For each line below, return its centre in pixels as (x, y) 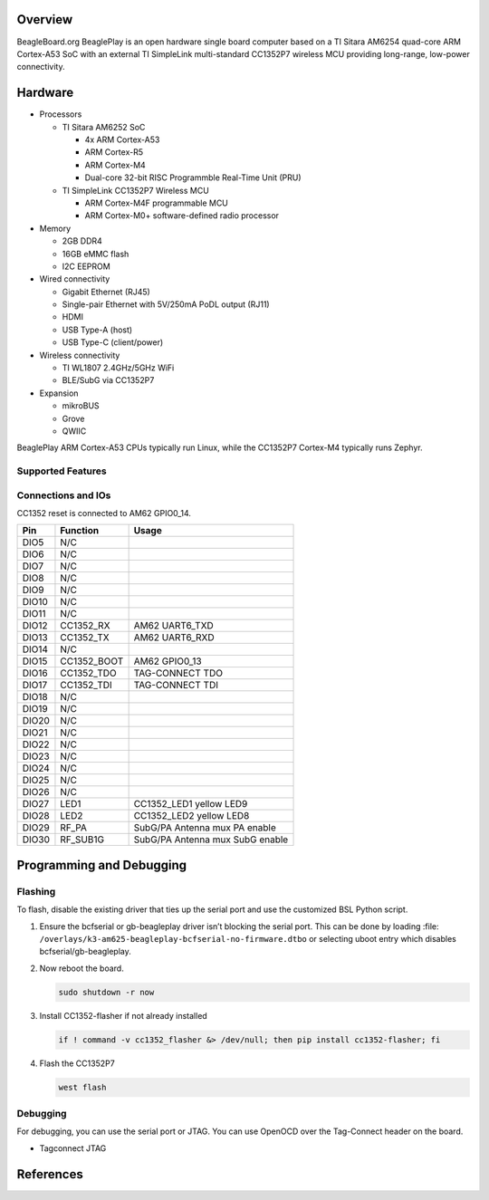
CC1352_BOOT (92, 661)
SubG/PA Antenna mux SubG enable (211, 840)
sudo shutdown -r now (106, 992)
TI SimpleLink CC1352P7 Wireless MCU (136, 190)
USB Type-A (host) (97, 330)
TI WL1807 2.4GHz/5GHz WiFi (118, 368)
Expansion (59, 393)
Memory (55, 228)
